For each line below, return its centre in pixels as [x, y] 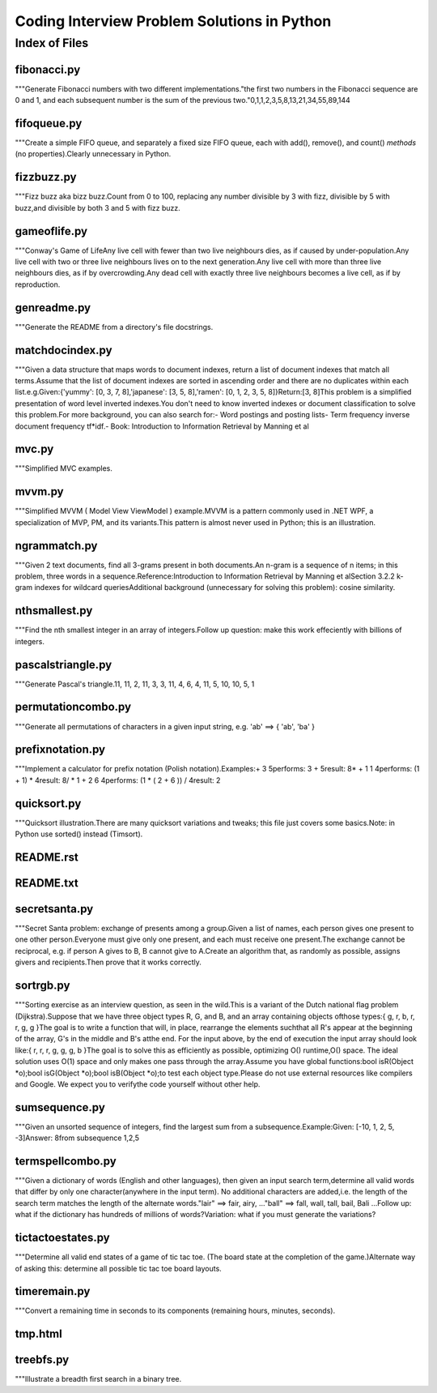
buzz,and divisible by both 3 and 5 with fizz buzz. [98, 207]
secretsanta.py [54, 909]
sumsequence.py [60, 1107]
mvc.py [34, 449]
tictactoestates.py [62, 1238]
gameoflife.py [51, 231]
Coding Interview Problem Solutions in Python [173, 21]
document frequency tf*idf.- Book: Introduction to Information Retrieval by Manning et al [162, 426]
